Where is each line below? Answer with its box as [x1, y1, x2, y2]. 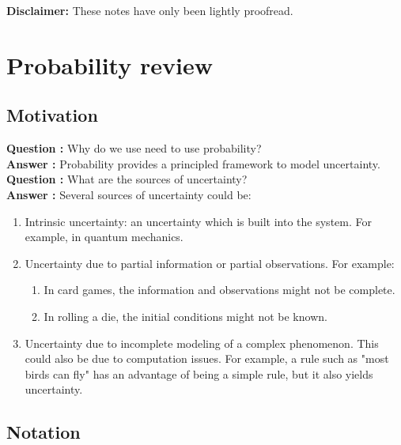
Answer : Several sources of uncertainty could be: [6, 186, 252, 202]
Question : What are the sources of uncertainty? [6, 171, 248, 187]
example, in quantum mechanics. [25, 228, 183, 245]
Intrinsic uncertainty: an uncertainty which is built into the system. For [25, 213, 372, 229]
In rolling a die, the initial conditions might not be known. [44, 307, 327, 324]
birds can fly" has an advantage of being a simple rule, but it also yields [25, 365, 373, 382]
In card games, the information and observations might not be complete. [44, 281, 395, 298]
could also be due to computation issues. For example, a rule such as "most [25, 350, 389, 367]
